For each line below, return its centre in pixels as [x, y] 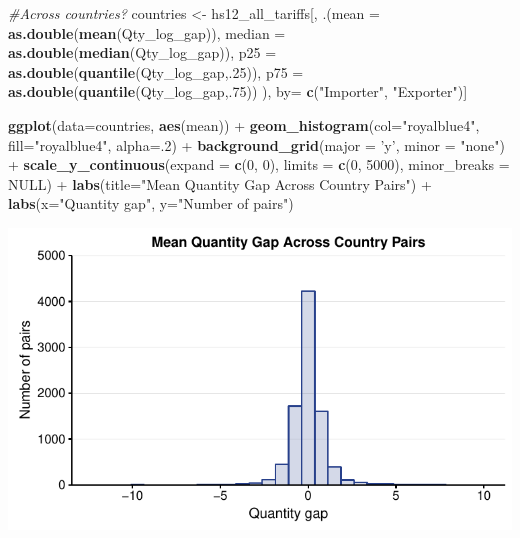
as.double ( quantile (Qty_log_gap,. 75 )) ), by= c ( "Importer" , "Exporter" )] [238, 91]
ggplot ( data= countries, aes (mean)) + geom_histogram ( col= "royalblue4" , [244, 124]
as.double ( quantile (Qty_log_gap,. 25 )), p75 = [156, 71]
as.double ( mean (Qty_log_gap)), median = [147, 32]
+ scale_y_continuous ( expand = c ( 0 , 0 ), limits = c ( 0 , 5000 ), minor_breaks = [259, 164]
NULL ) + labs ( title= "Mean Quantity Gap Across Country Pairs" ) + [220, 183]
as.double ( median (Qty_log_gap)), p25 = [142, 52]
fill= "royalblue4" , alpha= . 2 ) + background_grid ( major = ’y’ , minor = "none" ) [256, 144]
